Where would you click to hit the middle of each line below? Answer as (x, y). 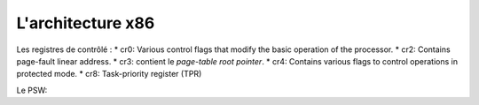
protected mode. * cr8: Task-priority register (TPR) (109, 74)
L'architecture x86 (86, 23)
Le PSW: (32, 90)
